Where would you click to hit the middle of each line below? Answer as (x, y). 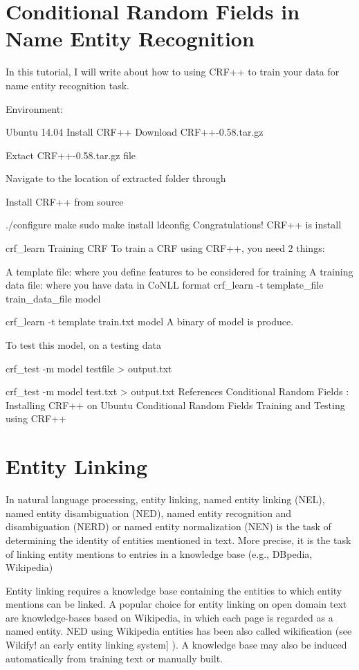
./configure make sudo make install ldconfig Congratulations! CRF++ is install (174, 225)
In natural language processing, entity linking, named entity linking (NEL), (165, 499)
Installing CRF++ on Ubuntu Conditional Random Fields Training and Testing (175, 405)
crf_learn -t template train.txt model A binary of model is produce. (150, 322)
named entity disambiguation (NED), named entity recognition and (149, 513)
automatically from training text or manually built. (114, 658)
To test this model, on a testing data (83, 345)
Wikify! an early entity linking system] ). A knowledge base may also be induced (176, 645)
